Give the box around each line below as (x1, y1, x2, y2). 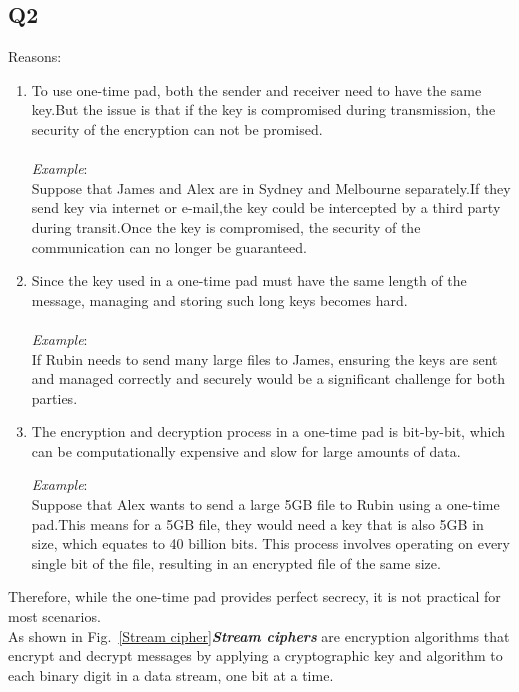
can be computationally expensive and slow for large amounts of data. (31, 440, 461, 461)
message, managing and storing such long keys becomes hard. (31, 289, 408, 310)
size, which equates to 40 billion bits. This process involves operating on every (31, 533, 510, 554)
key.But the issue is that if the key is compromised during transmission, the (31, 99, 496, 120)
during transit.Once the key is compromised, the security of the (31, 216, 421, 237)
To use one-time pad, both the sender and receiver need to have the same (31, 79, 482, 100)
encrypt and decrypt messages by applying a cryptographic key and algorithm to (8, 645, 503, 666)
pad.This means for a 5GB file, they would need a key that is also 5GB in (31, 513, 484, 534)
